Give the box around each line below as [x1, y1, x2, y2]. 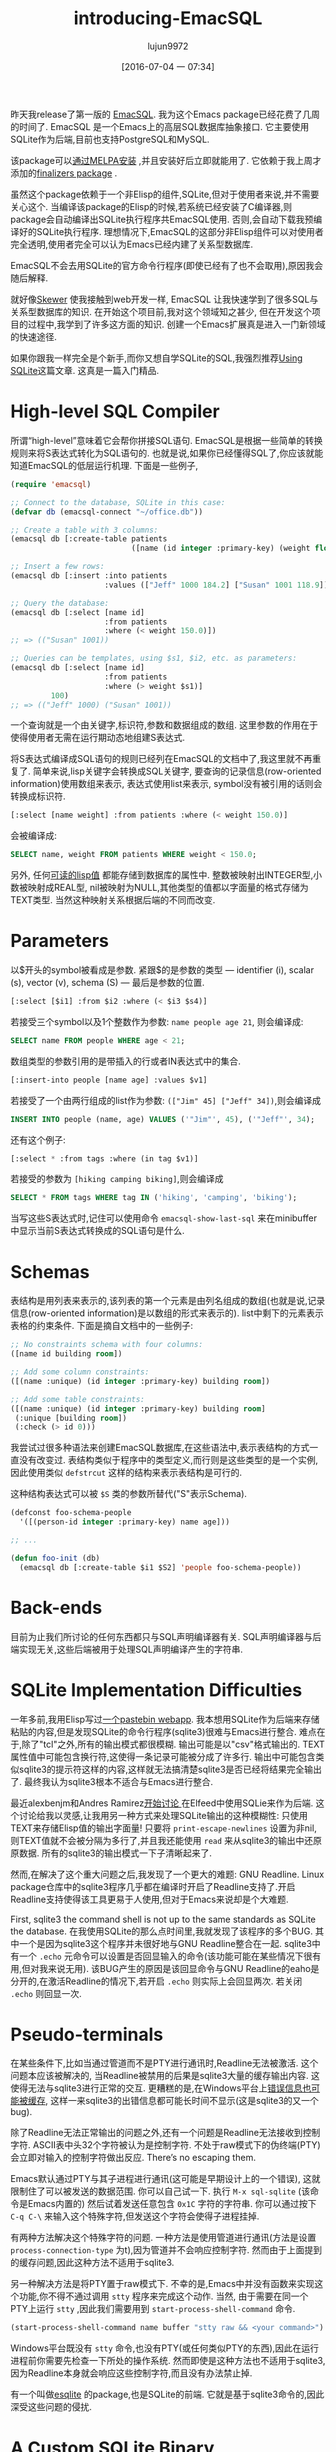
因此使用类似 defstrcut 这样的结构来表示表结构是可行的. [10, 1467, 243, 1479]
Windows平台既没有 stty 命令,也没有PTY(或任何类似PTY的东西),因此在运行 [10, 2342, 320, 2354]
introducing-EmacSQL [73, 7, 263, 30]
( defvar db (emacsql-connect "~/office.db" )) [10, 507, 203, 517]
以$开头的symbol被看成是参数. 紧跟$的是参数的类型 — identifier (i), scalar [10, 964, 315, 976]
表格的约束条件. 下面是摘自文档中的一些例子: [10, 1320, 194, 1332]
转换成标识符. [10, 790, 67, 802]
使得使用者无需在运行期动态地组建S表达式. [10, 732, 186, 744]
